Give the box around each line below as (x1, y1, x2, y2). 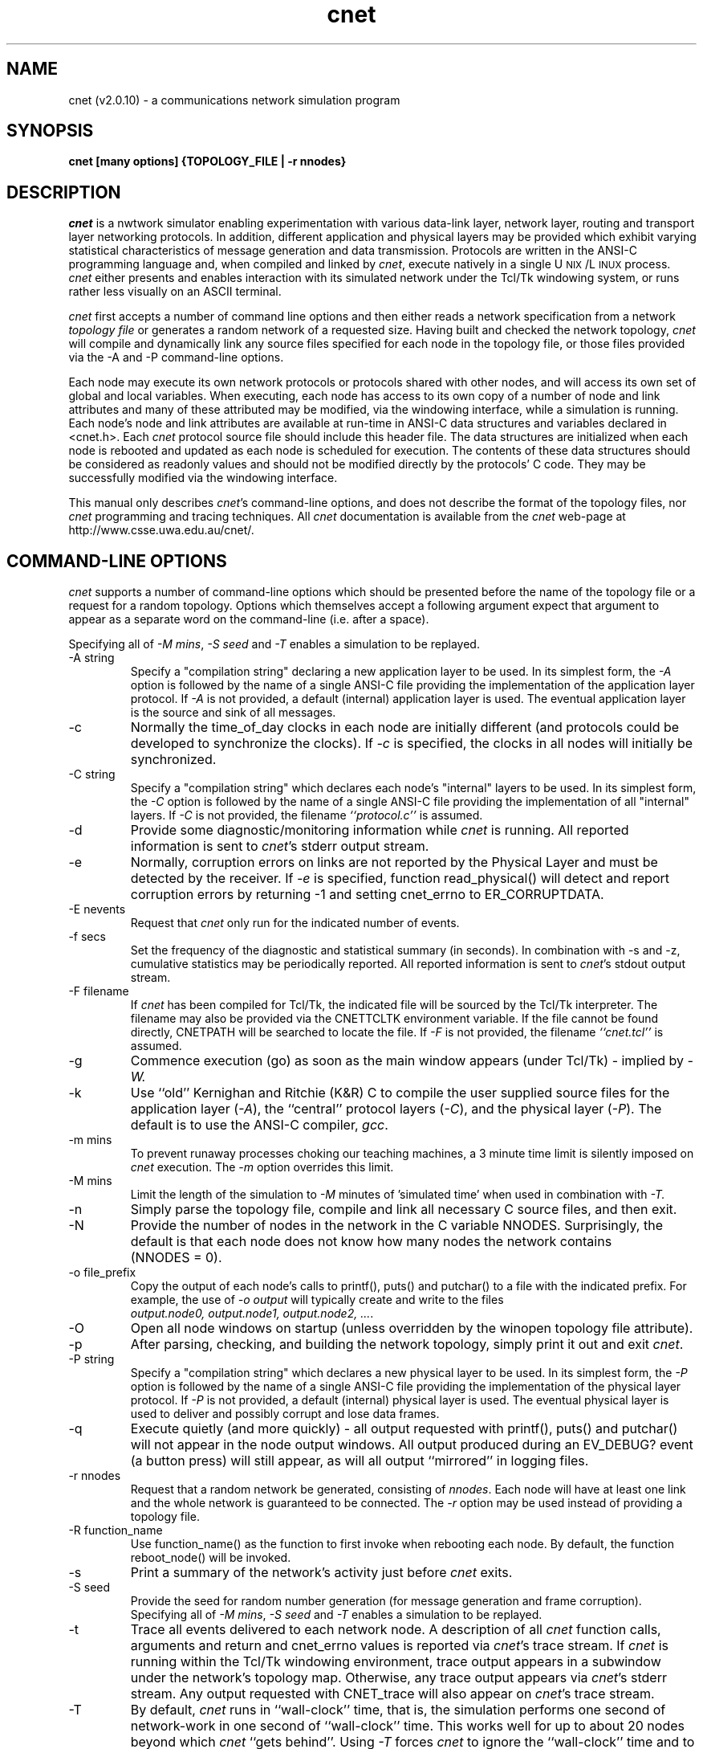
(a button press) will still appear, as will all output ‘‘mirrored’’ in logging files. (130, 1453, 589, 1469)
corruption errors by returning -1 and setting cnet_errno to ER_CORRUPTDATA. (130, 886, 604, 903)
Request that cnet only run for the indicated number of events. (130, 916, 460, 930)
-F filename (68, 984, 129, 999)
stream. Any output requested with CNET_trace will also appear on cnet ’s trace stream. (130, 1686, 655, 1702)
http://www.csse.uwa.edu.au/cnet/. (68, 523, 254, 537)
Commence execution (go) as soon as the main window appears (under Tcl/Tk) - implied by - (130, 1052, 693, 1069)
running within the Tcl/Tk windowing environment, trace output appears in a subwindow (130, 1653, 661, 1670)
